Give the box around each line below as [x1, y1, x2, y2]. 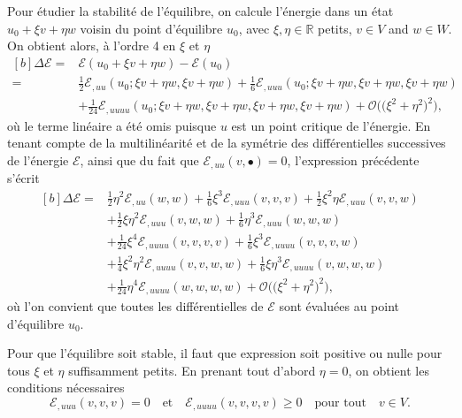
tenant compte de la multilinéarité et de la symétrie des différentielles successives [7, 133, 446, 152]
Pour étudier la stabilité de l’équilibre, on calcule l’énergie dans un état [7, 2, 394, 19]
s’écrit [7, 169, 40, 187]
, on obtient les [348, 361, 429, 379]
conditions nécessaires [7, 378, 125, 397]
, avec [238, 19, 270, 37]
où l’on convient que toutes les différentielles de [7, 296, 264, 315]
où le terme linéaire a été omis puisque [7, 116, 217, 134]
